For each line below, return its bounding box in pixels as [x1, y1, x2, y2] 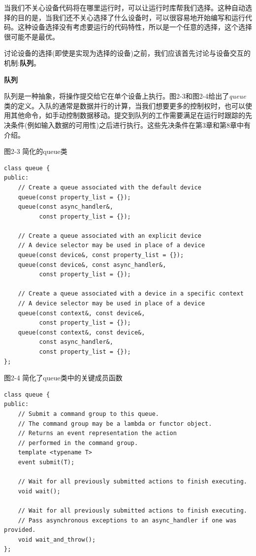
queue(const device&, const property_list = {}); [18, 252, 184, 259]
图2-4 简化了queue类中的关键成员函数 [4, 372, 123, 383]
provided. [4, 526, 36, 534]
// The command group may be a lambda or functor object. [18, 420, 212, 427]
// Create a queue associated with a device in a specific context [18, 290, 244, 297]
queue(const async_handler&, [18, 203, 113, 211]
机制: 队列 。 [4, 57, 40, 68]
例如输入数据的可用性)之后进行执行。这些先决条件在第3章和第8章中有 [27, 119, 251, 130]
